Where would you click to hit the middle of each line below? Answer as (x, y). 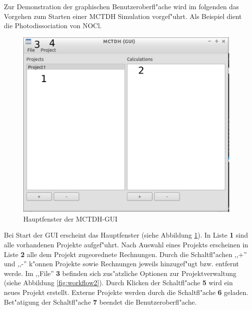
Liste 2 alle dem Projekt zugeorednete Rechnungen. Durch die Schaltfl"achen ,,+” (126, 254)
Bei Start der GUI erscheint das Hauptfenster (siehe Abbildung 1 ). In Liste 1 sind (126, 235)
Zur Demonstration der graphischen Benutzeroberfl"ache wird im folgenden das (122, 6)
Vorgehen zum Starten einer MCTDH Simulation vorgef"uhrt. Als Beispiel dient (123, 16)
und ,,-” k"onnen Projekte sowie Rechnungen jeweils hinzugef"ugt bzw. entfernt (121, 264)
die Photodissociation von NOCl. (53, 26)
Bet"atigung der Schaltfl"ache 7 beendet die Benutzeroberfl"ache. (100, 301)
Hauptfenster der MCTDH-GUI (70, 218)
